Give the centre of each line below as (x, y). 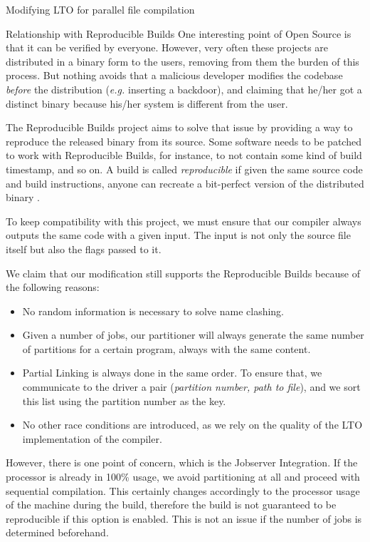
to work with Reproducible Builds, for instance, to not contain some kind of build (184, 155)
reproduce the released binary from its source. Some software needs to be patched (184, 141)
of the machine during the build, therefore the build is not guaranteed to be (171, 505)
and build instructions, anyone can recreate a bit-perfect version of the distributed (185, 183)
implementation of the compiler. (92, 438)
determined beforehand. (57, 532)
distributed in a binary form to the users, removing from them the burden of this (183, 61)
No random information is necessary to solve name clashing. (153, 311)
